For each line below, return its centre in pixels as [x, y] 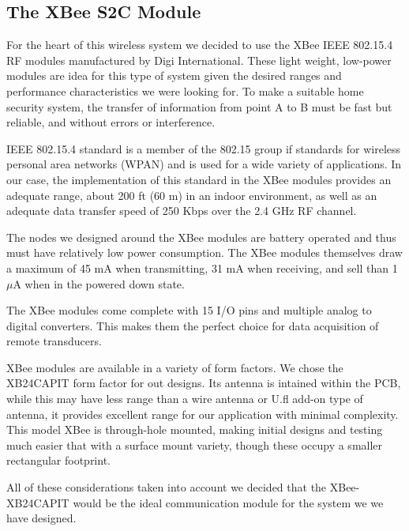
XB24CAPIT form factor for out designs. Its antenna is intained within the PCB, [204, 383]
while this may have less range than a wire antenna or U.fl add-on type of [185, 399]
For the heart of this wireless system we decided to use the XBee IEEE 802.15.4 [200, 45]
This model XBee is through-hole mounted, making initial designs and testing [195, 429]
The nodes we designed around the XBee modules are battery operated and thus [201, 237]
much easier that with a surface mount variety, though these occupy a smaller [195, 444]
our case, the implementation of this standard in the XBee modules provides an [199, 179]
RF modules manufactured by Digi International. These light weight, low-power [199, 60]
